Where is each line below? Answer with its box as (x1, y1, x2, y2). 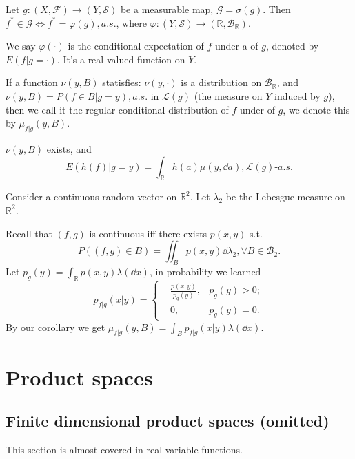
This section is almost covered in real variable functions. (6, 442, 243, 456)
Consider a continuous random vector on (6, 189, 177, 204)
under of (239, 102, 275, 116)
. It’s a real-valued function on (57, 52, 185, 66)
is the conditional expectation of (68, 39, 204, 53)
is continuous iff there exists (89, 226, 207, 240)
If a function (6, 75, 58, 89)
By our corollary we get (6, 319, 105, 334)
